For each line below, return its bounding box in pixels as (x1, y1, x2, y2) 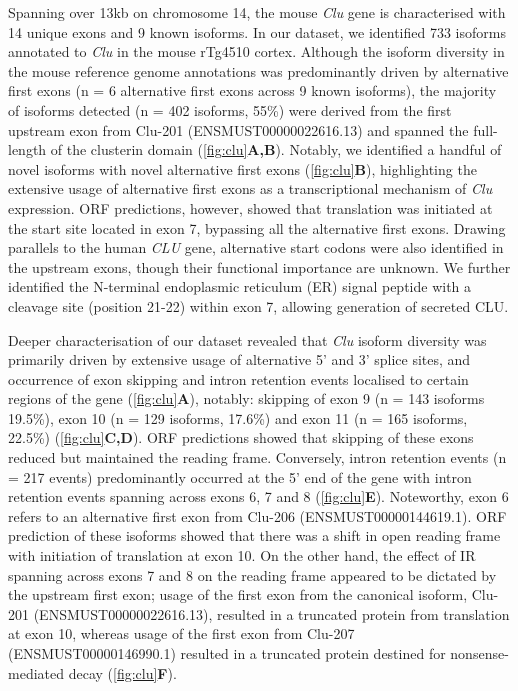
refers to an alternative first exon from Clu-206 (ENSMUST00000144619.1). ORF (8, 505, 507, 526)
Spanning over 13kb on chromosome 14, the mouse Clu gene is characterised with (8, 2, 506, 22)
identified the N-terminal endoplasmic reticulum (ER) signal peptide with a (8, 276, 472, 297)
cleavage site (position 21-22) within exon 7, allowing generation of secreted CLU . (8, 295, 509, 316)
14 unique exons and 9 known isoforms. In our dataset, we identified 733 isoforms (8, 21, 506, 42)
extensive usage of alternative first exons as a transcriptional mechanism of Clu (8, 178, 493, 199)
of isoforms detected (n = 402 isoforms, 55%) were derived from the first (8, 99, 452, 120)
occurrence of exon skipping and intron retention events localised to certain (8, 368, 469, 389)
